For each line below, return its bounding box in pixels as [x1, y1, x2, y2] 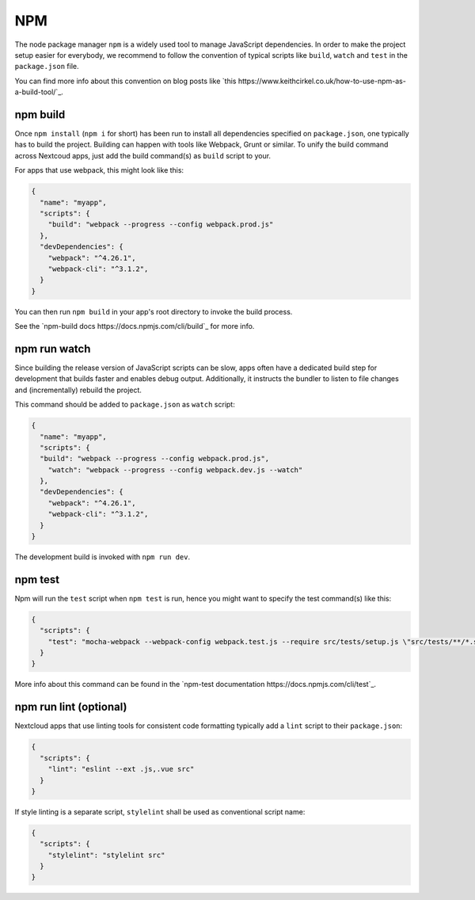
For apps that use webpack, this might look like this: [14, 166, 184, 175]
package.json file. [14, 62, 79, 71]
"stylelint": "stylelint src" [47, 850, 165, 860]
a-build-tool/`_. [14, 87, 63, 97]
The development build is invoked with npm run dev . [14, 552, 190, 562]
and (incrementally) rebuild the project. [14, 385, 142, 395]
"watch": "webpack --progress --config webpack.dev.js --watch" [47, 465, 303, 475]
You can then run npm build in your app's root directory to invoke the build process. [14, 307, 293, 316]
